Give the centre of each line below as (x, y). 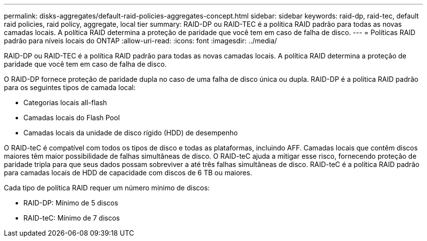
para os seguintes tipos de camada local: (70, 87)
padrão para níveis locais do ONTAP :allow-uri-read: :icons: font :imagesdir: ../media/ (141, 41)
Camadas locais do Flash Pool (72, 118)
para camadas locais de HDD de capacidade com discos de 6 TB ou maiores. (128, 173)
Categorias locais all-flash (65, 102)
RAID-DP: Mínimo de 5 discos (71, 203)
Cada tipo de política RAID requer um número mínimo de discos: (107, 188)
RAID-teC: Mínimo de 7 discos (72, 218)
